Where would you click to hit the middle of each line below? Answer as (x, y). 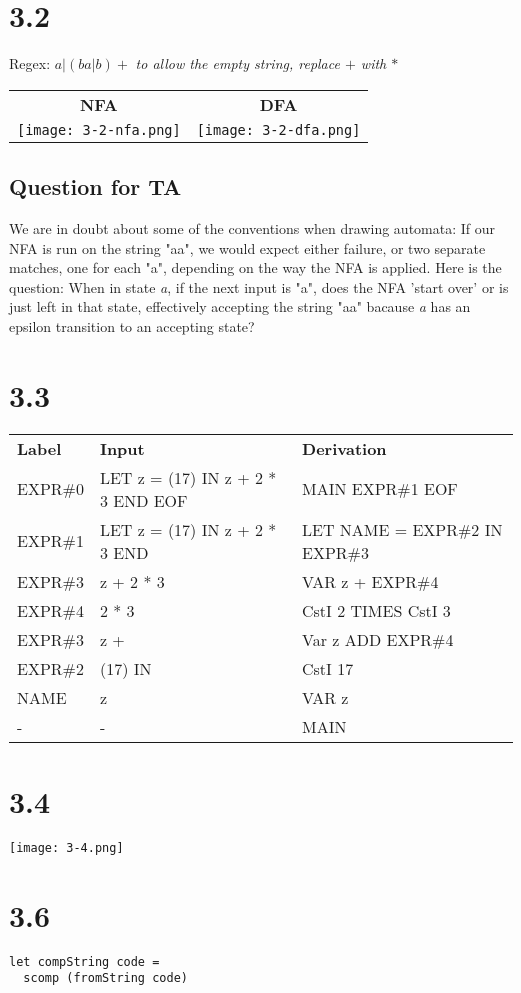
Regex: (30, 63)
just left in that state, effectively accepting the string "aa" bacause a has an (240, 306)
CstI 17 (328, 668)
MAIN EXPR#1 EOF (380, 489)
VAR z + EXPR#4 (370, 581)
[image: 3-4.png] (66, 847)
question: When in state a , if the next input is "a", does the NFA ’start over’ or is (259, 286)
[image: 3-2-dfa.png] (278, 129)
